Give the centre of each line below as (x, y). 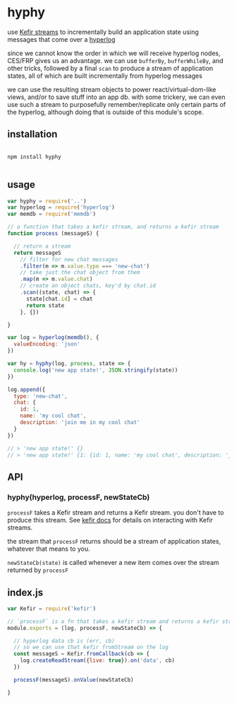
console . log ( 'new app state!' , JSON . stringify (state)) (96, 370)
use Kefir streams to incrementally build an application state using (103, 32)
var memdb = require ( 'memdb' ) (52, 214)
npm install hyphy (34, 156)
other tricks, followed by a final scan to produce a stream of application (110, 68)
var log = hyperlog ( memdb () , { (53, 338)
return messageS (37, 253)
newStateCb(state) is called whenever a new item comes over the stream (114, 563)
